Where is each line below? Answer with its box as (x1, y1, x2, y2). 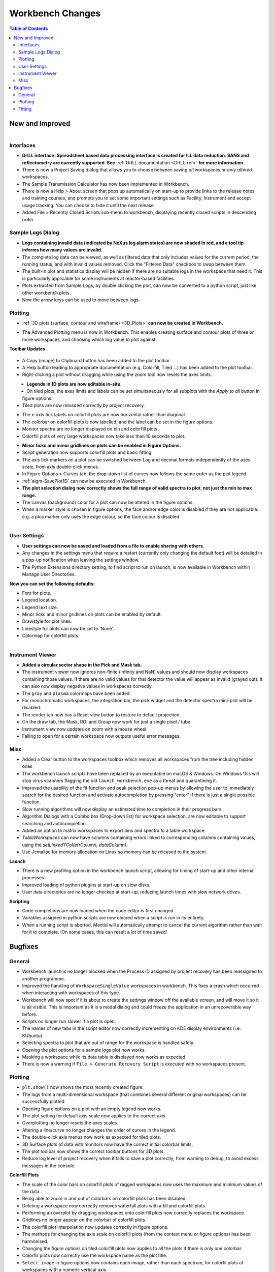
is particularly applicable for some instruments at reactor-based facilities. (22, 275, 175, 281)
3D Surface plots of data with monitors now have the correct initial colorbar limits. (22, 1141, 193, 1147)
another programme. (22, 975, 65, 981)
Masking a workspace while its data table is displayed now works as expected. (22, 1054, 187, 1060)
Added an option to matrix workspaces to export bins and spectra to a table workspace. (22, 827, 206, 833)
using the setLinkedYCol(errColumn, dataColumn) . (22, 842, 128, 848)
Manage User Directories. (22, 571, 76, 577)
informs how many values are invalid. (22, 247, 102, 253)
